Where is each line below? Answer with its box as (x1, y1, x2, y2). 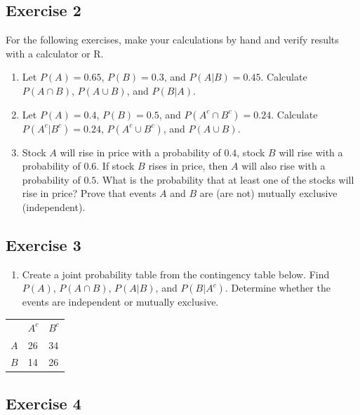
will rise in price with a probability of (60, 144, 221, 159)
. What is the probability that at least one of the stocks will (96, 172, 354, 186)
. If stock (96, 158, 135, 173)
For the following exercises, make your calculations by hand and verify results (6, 32, 339, 47)
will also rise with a (241, 158, 326, 173)
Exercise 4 (6, 392, 81, 414)
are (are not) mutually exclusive (199, 186, 338, 200)
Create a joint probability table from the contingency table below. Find (22, 266, 330, 281)
